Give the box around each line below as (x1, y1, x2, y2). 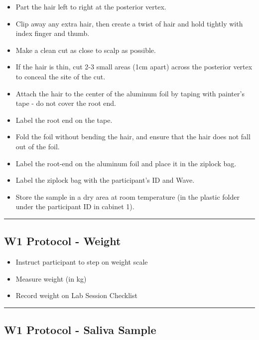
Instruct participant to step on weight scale (15, 257, 148, 267)
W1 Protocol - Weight (4, 233, 121, 249)
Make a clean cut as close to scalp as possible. (15, 44, 156, 55)
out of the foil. (15, 141, 60, 151)
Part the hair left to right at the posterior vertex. (15, 1, 166, 11)
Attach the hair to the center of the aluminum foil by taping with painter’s (15, 88, 245, 98)
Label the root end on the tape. (15, 114, 113, 125)
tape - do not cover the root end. (15, 98, 116, 108)
